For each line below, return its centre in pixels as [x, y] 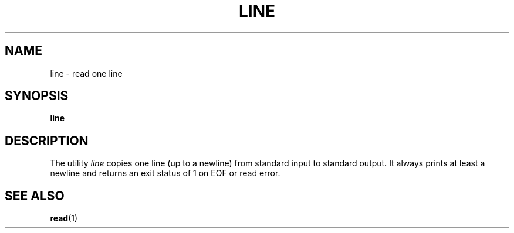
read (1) [64, 218]
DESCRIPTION [47, 141]
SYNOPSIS [37, 96]
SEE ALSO [35, 196]
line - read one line [86, 73]
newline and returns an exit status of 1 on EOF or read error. [165, 173]
